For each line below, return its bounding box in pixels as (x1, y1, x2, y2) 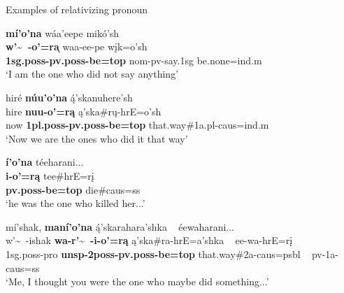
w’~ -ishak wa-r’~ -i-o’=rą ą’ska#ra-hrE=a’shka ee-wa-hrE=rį (6, 233, 293, 248)
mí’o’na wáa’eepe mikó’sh (6, 25, 120, 40)
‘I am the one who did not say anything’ (6, 66, 179, 81)
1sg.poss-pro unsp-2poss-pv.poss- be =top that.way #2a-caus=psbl (6, 246, 301, 261)
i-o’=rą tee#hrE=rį (6, 168, 94, 183)
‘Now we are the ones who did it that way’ (6, 131, 188, 145)
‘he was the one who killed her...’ (6, 196, 145, 210)
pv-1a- (311, 246, 338, 261)
